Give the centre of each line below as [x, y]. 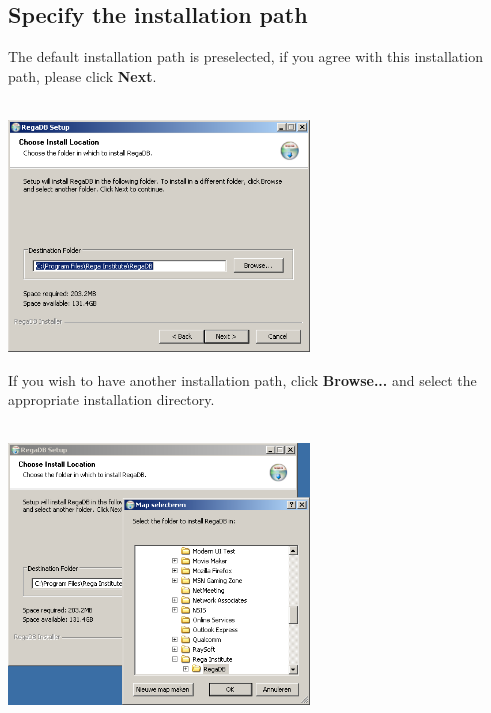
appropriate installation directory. [111, 399]
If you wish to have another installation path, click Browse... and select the [242, 379]
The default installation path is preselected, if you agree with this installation [245, 56]
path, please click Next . [82, 75]
